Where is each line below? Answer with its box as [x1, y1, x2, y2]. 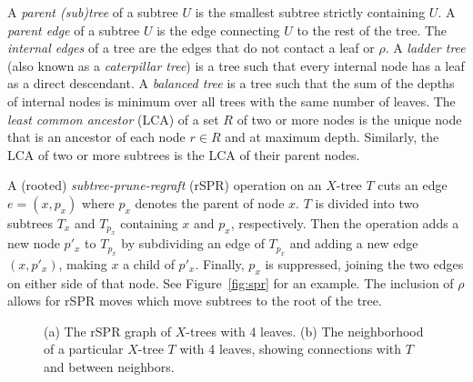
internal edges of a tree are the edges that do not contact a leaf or [7, 38, 375, 57]
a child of [123, 254, 175, 273]
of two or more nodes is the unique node [236, 109, 462, 128]
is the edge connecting [156, 20, 280, 39]
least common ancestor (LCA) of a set [7, 109, 219, 128]
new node [7, 234, 60, 253]
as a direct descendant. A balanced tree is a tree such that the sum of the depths [7, 74, 455, 93]
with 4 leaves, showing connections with [179, 339, 402, 358]
